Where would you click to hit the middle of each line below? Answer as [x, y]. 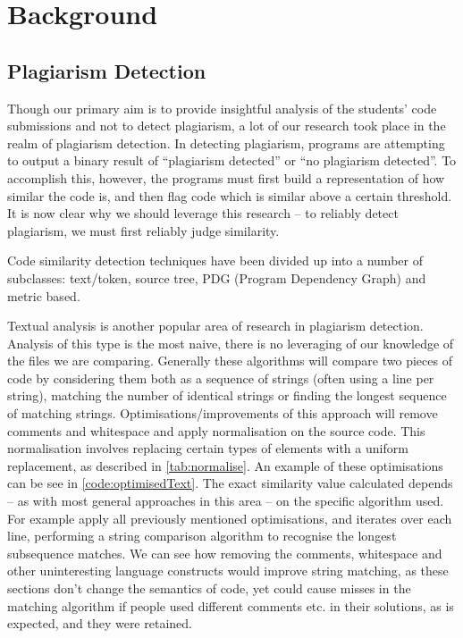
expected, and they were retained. [100, 623]
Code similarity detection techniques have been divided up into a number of [215, 260]
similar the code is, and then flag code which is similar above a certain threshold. [230, 195]
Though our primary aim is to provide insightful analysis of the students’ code [222, 108]
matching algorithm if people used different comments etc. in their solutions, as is [231, 605]
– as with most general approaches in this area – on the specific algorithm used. [226, 501]
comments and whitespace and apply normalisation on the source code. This [216, 430]
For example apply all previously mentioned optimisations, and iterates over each [230, 518]
